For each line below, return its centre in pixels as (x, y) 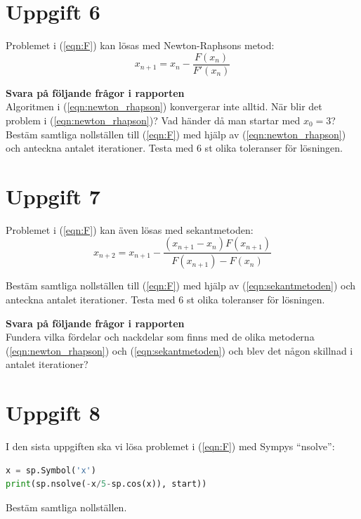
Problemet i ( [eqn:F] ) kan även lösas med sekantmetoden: (130, 229)
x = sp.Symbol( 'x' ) (51, 470)
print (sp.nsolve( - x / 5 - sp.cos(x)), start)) (106, 484)
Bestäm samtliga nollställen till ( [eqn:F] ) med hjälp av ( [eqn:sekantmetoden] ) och (181, 285)
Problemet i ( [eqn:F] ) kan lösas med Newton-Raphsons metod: (140, 45)
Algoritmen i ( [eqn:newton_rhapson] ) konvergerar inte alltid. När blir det (164, 106)
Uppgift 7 (53, 196)
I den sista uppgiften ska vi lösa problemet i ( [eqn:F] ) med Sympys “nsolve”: (170, 446)
